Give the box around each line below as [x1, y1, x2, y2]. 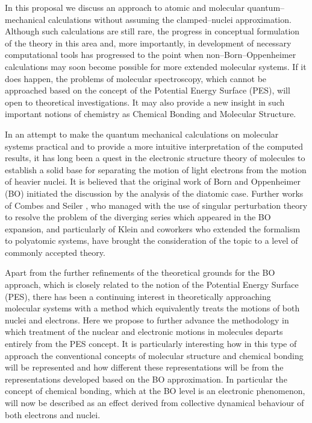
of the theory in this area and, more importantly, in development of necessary [5, 36, 292, 49]
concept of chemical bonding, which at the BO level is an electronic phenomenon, [5, 384, 305, 397]
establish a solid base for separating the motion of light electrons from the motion [5, 163, 307, 176]
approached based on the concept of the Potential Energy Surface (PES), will [5, 84, 290, 97]
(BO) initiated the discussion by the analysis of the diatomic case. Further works [5, 186, 304, 199]
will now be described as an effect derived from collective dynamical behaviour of [5, 396, 304, 409]
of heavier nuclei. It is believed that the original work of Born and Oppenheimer [5, 175, 301, 188]
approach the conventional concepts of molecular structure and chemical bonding [5, 349, 304, 361]
